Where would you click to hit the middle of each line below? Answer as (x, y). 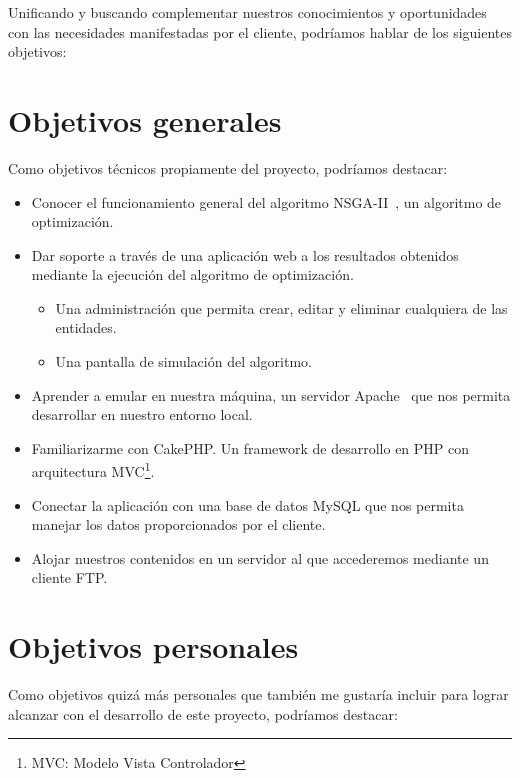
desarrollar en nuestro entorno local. (142, 414)
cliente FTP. (69, 577)
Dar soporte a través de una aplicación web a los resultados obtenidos (245, 254)
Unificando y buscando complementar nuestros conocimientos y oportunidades (247, 12)
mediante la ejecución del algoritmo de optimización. (192, 274)
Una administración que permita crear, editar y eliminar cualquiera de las (281, 307)
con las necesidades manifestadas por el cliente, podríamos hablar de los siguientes (260, 31)
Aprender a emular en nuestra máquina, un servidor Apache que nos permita (271, 394)
